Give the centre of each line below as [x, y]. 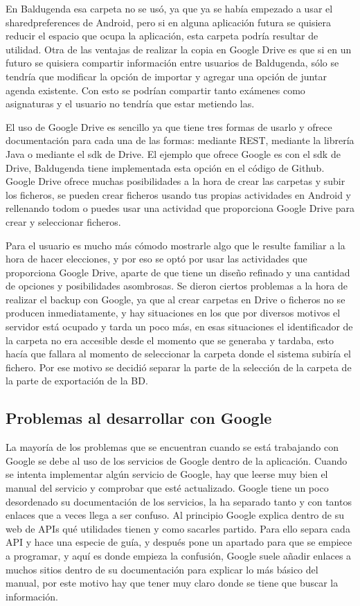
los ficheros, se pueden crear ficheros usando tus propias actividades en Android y [179, 194]
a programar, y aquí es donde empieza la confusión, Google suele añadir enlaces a [179, 555]
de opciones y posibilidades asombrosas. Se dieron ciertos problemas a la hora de [177, 286]
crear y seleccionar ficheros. [63, 221]
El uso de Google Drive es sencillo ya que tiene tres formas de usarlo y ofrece [169, 126]
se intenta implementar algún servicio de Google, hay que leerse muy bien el [167, 474]
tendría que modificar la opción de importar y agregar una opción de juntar [166, 76]
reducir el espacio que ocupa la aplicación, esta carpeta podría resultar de [162, 36]
